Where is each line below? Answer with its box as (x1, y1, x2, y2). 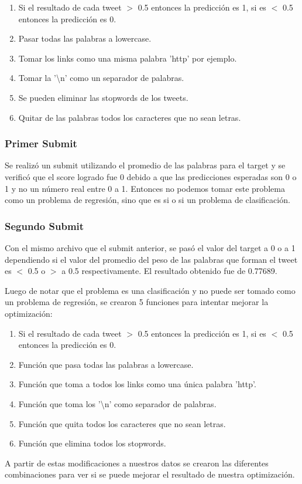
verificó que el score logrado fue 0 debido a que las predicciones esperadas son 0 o (5, 170, 297, 182)
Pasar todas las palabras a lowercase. (18, 32, 152, 45)
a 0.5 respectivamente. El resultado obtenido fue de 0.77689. (61, 265, 277, 277)
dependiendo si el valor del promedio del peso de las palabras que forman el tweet (5, 253, 298, 265)
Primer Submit (5, 136, 77, 151)
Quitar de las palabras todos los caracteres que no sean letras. (18, 111, 241, 123)
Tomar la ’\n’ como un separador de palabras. (18, 72, 184, 84)
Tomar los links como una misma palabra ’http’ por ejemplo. (18, 52, 237, 64)
